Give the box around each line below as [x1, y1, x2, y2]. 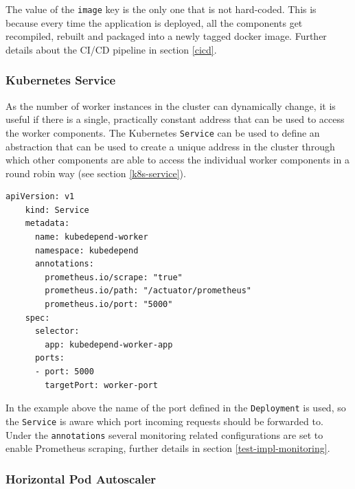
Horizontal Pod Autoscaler [5, 470, 157, 487]
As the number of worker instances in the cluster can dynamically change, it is [5, 98, 336, 113]
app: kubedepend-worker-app [45, 339, 173, 350]
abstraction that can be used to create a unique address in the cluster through [5, 139, 335, 153]
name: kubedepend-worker [34, 232, 148, 242]
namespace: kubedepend [34, 245, 139, 255]
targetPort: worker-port [45, 380, 158, 390]
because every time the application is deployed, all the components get [5, 15, 303, 30]
